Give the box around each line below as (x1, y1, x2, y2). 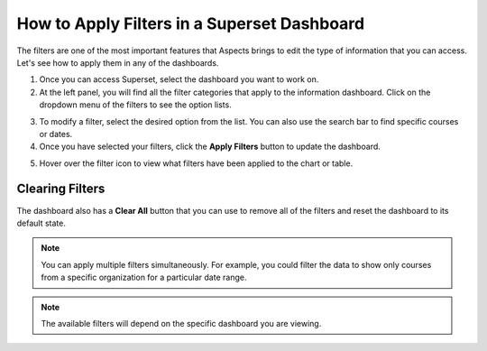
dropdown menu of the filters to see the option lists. (39, 99, 232, 110)
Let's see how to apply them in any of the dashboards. (16, 57, 219, 68)
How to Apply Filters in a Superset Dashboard (16, 14, 365, 33)
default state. (16, 217, 67, 228)
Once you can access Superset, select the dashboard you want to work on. (39, 74, 319, 85)
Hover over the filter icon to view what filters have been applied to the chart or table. (39, 158, 354, 169)
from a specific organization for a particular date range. (41, 272, 247, 283)
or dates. (39, 128, 73, 139)
